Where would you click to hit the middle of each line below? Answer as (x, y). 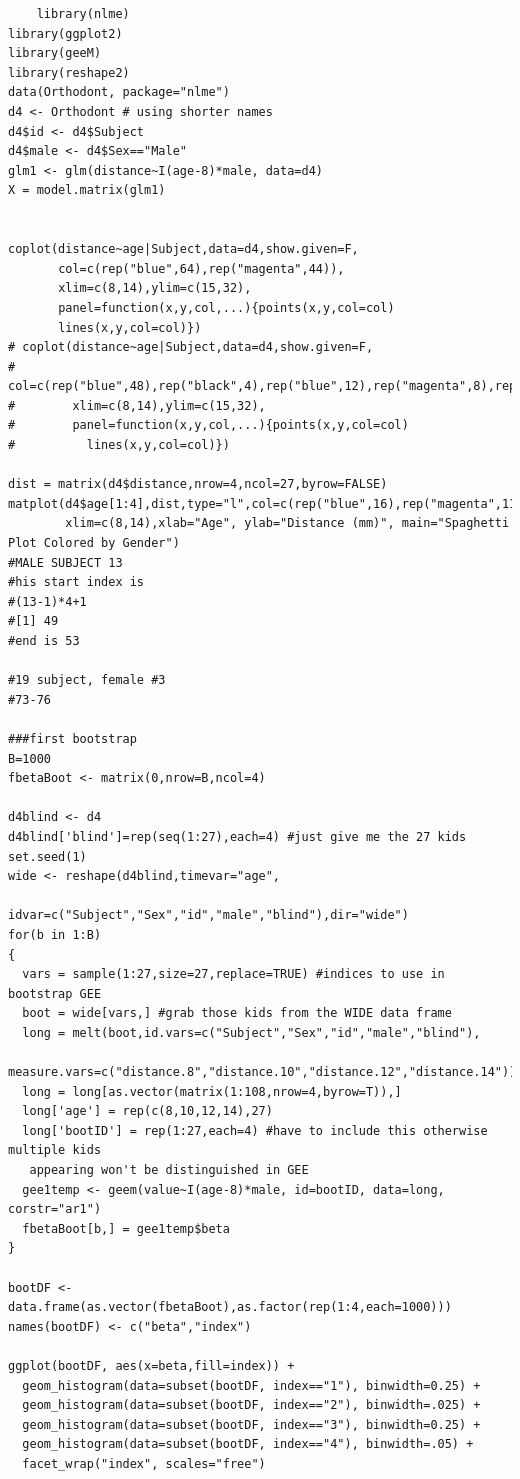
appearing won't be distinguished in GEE (169, 1170)
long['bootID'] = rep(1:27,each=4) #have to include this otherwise (255, 1130)
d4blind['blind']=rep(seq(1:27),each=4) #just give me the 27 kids (237, 836)
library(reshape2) (69, 72)
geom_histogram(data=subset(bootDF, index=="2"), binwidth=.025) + (251, 1405)
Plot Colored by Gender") (94, 543)
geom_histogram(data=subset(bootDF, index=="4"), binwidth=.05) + (248, 1444)
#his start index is (76, 582)
